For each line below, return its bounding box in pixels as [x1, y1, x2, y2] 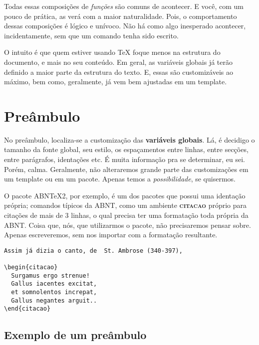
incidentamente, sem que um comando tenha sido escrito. [4, 30, 179, 40]
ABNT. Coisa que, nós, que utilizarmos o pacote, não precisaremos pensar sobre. [4, 219, 251, 230]
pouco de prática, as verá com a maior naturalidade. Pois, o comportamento [4, 10, 237, 21]
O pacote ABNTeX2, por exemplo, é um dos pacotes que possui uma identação [4, 190, 246, 200]
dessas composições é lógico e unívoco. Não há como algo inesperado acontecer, [4, 20, 246, 31]
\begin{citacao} [4, 264, 58, 271]
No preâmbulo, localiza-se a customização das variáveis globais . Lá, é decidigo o [4, 134, 255, 145]
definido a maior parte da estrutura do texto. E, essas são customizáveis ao [4, 66, 233, 77]
